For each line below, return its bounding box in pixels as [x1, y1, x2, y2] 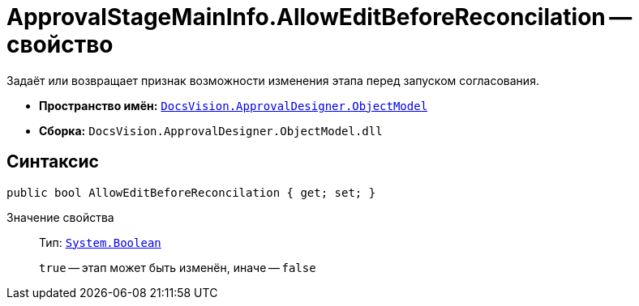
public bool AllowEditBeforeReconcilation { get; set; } [6, 185, 376, 199]
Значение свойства [6, 210, 114, 224]
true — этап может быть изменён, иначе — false [39, 260, 316, 274]
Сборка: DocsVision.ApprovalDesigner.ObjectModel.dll [39, 123, 383, 138]
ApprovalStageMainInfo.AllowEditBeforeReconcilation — [6, 3, 633, 31]
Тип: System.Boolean [39, 235, 161, 249]
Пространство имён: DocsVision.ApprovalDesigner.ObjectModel [39, 98, 428, 113]
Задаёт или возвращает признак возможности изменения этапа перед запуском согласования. [6, 73, 539, 87]
